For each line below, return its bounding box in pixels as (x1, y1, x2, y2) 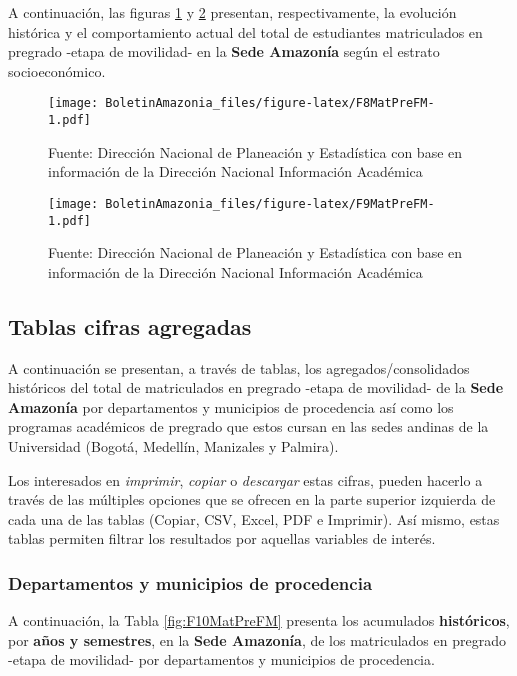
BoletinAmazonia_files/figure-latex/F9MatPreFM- (105, 196, 435, 211)
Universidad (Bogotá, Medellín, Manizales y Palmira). (8, 435, 339, 456)
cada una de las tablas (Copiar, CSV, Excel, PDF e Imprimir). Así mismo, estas (8, 508, 500, 529)
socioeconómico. (8, 60, 106, 81)
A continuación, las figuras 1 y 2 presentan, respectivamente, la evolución (8, 2, 457, 22)
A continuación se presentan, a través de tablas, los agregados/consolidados (8, 357, 470, 378)
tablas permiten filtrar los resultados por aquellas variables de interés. (8, 528, 436, 549)
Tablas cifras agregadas (8, 310, 252, 341)
